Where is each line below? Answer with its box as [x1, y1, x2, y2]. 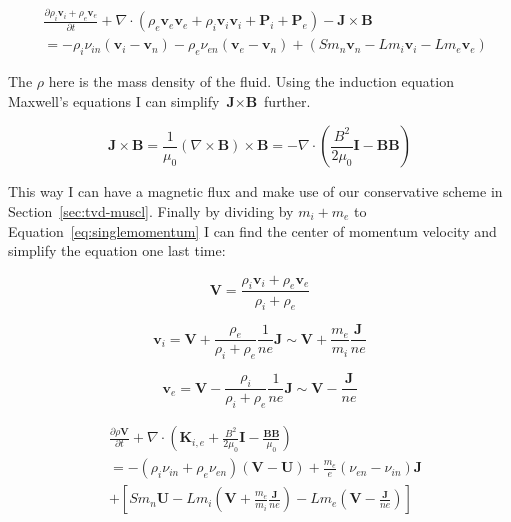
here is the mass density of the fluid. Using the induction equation [48, 71, 454, 92]
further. [264, 90, 311, 111]
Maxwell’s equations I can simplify [8, 90, 220, 111]
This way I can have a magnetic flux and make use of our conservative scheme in [8, 181, 503, 202]
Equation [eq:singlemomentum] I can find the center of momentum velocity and [8, 220, 497, 241]
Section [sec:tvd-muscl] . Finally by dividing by [8, 200, 294, 221]
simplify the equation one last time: [8, 240, 226, 261]
